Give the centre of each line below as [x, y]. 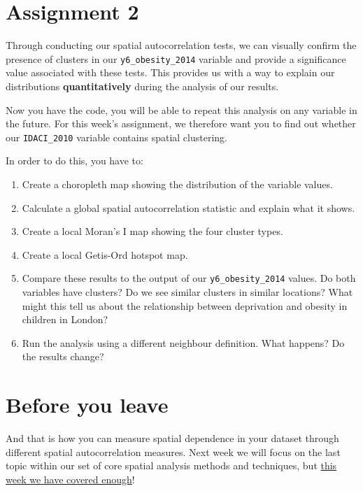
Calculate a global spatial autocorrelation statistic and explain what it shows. [188, 207]
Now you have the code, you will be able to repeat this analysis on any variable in [181, 109]
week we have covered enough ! [70, 479]
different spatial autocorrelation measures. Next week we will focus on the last [173, 451]
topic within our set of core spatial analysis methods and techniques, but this [171, 465]
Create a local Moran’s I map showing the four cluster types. [152, 231]
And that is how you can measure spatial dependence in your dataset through [172, 438]
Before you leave [87, 405]
